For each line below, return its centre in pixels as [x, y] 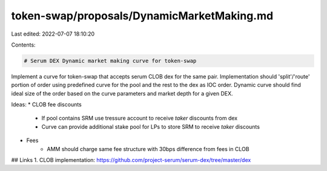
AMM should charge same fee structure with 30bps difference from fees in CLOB [148, 149]
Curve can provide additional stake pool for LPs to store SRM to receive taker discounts [151, 126]
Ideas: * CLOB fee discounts [46, 105]
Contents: [23, 45]
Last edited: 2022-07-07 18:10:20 [53, 34]
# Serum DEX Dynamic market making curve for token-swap [110, 61]
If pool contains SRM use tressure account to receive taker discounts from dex [140, 118]
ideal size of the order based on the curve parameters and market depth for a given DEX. [122, 93]
